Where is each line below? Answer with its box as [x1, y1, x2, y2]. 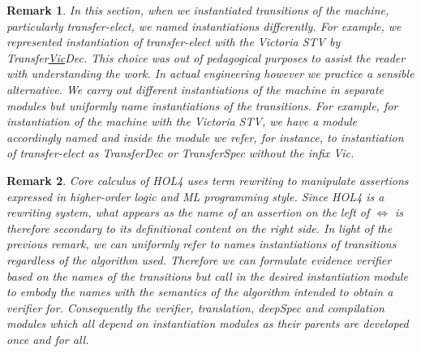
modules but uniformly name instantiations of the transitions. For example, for [6, 97, 398, 114]
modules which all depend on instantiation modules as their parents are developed [6, 315, 409, 332]
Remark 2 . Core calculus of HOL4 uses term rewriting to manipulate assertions [6, 171, 409, 188]
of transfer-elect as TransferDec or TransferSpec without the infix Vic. [6, 144, 354, 161]
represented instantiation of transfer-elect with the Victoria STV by [6, 33, 341, 50]
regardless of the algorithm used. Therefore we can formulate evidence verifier [6, 251, 392, 268]
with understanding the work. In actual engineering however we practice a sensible [6, 65, 415, 82]
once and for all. [6, 330, 89, 347]
